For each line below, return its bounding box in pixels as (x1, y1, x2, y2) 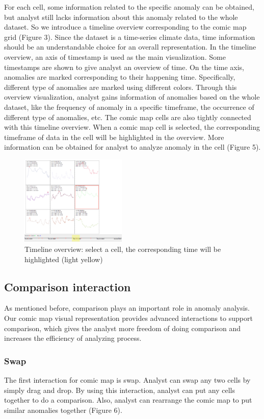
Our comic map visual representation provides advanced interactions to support (4, 313, 253, 323)
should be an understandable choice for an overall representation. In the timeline (4, 41, 256, 52)
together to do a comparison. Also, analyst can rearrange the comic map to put (4, 394, 252, 405)
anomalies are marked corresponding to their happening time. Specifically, (4, 72, 235, 82)
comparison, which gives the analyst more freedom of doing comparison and (4, 322, 241, 333)
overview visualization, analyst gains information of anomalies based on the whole (4, 91, 260, 102)
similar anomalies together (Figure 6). (4, 404, 122, 415)
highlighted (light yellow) (24, 253, 103, 264)
